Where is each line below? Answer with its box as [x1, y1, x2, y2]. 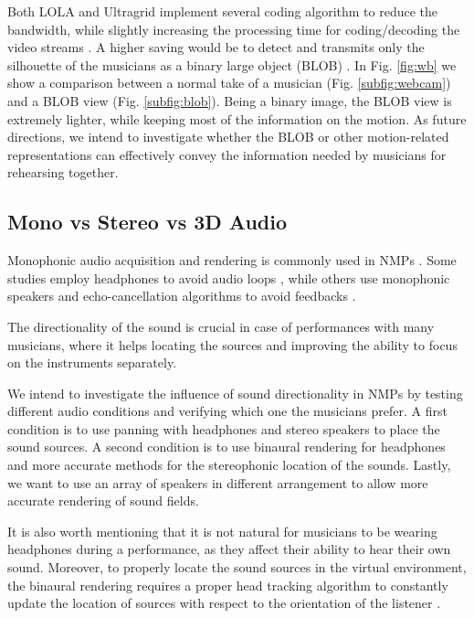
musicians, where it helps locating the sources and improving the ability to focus [7, 335, 458, 354]
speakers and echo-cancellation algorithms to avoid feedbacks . [7, 286, 356, 305]
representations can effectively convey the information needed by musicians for [7, 144, 447, 164]
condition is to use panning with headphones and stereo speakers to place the [7, 419, 440, 438]
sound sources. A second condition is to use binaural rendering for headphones [7, 437, 446, 456]
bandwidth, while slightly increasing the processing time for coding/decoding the [7, 19, 460, 38]
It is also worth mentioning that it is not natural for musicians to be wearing [7, 521, 437, 540]
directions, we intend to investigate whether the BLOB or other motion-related [7, 127, 449, 146]
